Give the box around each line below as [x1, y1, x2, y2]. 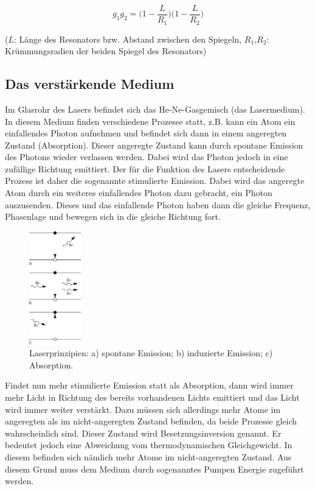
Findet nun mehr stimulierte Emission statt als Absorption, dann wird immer [5, 379, 294, 392]
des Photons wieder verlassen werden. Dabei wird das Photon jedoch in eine [5, 150, 288, 163]
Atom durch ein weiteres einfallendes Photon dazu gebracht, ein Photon [5, 186, 272, 199]
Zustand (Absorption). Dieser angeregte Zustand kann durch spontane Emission [5, 138, 303, 151]
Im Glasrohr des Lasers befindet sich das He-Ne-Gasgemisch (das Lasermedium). [5, 102, 305, 115]
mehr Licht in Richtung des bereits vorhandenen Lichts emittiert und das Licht [5, 391, 300, 404]
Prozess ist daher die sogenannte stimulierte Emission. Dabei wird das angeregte [5, 174, 305, 187]
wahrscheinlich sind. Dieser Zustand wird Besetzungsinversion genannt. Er [5, 426, 282, 439]
